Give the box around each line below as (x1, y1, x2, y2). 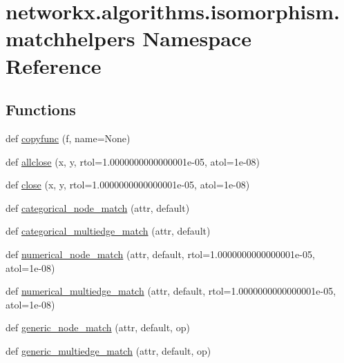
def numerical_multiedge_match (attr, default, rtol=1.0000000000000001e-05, (6, 284, 336, 298)
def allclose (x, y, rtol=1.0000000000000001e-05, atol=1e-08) (6, 154, 260, 168)
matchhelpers (6, 24, 135, 52)
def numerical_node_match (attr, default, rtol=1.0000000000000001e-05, (6, 246, 315, 261)
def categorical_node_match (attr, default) (6, 200, 190, 215)
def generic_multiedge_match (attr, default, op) (6, 343, 211, 357)
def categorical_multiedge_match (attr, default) (6, 224, 211, 238)
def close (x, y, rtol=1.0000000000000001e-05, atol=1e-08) (6, 177, 250, 192)
